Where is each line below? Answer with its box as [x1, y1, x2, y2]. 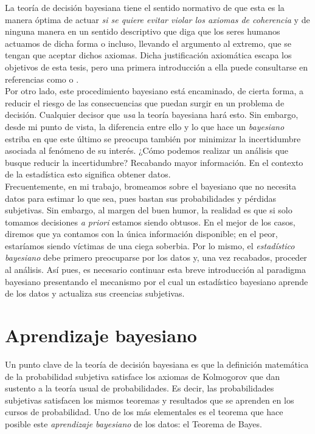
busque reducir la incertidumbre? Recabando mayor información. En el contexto [5, 156, 303, 168]
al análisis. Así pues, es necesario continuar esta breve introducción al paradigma [5, 263, 306, 276]
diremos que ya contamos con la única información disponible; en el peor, [5, 227, 278, 240]
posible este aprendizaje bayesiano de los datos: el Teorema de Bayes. [5, 417, 262, 430]
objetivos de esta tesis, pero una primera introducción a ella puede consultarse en [5, 60, 308, 73]
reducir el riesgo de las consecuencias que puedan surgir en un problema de [5, 96, 285, 109]
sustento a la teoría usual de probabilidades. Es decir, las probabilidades [5, 382, 274, 394]
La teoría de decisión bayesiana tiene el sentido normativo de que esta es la [5, 1, 285, 13]
